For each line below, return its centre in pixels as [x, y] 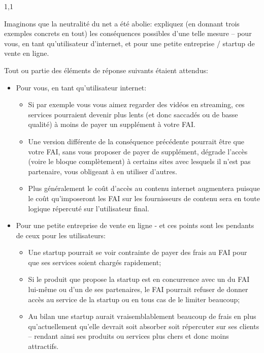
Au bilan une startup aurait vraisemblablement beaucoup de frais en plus [142, 316]
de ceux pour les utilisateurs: [61, 235]
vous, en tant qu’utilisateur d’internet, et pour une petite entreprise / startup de [129, 43]
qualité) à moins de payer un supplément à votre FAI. [112, 124]
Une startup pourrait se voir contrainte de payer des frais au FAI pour [138, 252]
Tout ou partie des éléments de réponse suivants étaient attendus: [106, 70]
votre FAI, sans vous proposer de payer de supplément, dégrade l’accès [138, 151]
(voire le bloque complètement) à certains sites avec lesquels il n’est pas [139, 161]
